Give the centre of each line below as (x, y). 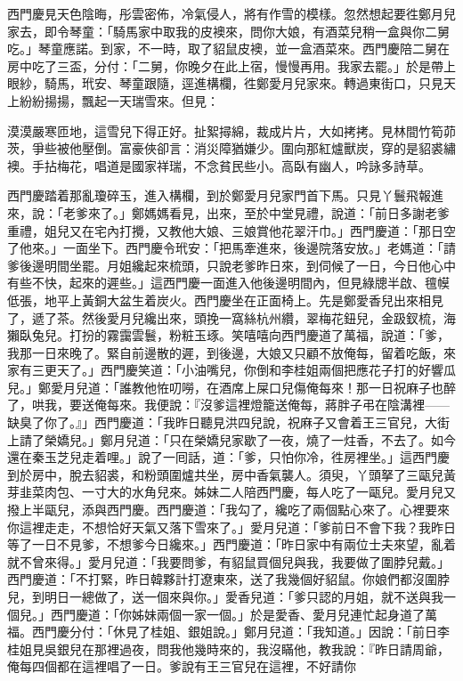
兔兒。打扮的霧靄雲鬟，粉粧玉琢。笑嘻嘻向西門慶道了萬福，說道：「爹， (240, 335)
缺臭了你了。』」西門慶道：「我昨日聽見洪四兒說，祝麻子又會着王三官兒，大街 (228, 422)
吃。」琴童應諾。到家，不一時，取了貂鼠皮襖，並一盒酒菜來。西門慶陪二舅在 (228, 49)
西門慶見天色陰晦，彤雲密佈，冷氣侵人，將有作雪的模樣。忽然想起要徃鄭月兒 (231, 13)
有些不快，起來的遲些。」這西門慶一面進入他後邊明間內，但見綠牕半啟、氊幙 (228, 283)
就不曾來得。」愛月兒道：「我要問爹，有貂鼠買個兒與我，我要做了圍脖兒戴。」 (228, 561)
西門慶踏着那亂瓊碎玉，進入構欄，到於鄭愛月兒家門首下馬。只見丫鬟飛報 (219, 195)
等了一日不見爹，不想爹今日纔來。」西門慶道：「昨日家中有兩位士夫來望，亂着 (231, 544)
